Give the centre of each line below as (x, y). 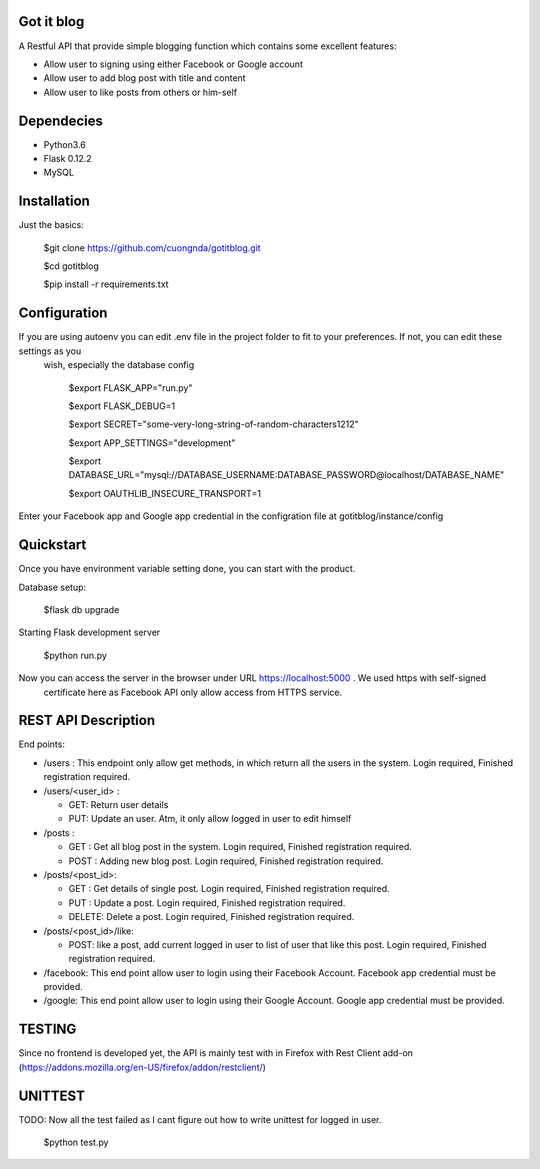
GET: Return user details (118, 804)
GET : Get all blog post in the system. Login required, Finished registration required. (240, 847)
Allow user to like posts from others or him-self (140, 92)
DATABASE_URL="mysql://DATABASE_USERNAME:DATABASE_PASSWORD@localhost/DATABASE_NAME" (286, 475)
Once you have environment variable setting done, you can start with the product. (187, 569)
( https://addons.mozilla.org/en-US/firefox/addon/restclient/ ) (142, 1067)
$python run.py (75, 655)
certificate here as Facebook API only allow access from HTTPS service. (193, 692)
